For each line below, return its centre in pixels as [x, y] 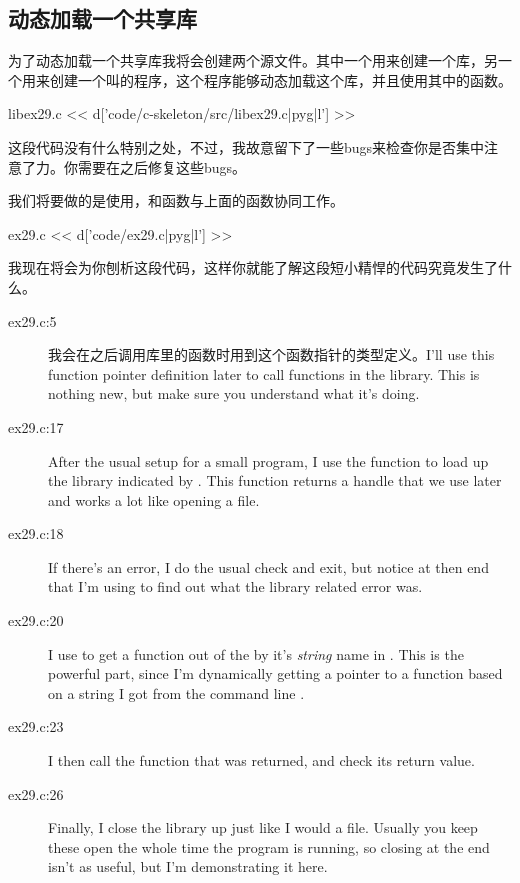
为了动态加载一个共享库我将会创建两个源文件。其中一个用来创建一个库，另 [253, 60]
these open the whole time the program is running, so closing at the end [269, 846]
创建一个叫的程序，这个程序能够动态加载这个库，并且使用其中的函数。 [280, 79]
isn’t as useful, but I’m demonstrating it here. [188, 866]
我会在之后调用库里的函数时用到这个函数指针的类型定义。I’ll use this [271, 354]
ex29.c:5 [32, 320]
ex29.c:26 [36, 793]
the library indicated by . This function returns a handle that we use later [275, 480]
